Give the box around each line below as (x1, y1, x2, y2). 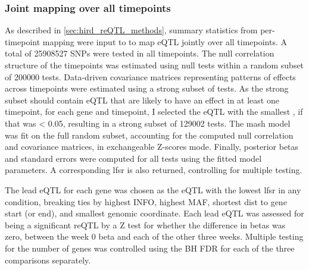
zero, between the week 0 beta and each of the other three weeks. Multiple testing (5, 230, 304, 243)
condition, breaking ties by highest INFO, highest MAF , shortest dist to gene (5, 195, 287, 208)
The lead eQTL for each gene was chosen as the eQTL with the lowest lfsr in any (5, 183, 301, 196)
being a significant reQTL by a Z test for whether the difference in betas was (5, 218, 286, 231)
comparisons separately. (5, 253, 91, 266)
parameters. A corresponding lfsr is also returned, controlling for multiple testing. (5, 164, 302, 176)
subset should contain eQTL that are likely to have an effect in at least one (5, 93, 279, 106)
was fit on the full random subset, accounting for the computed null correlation (5, 128, 294, 141)
